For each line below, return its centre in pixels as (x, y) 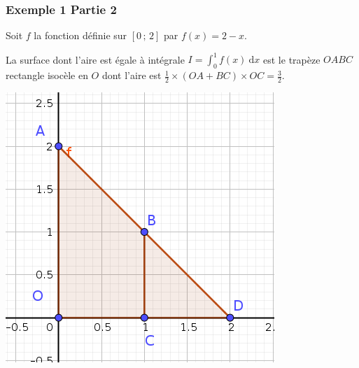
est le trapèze (292, 59)
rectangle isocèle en (47, 75)
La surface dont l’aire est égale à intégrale (95, 59)
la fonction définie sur (80, 35)
